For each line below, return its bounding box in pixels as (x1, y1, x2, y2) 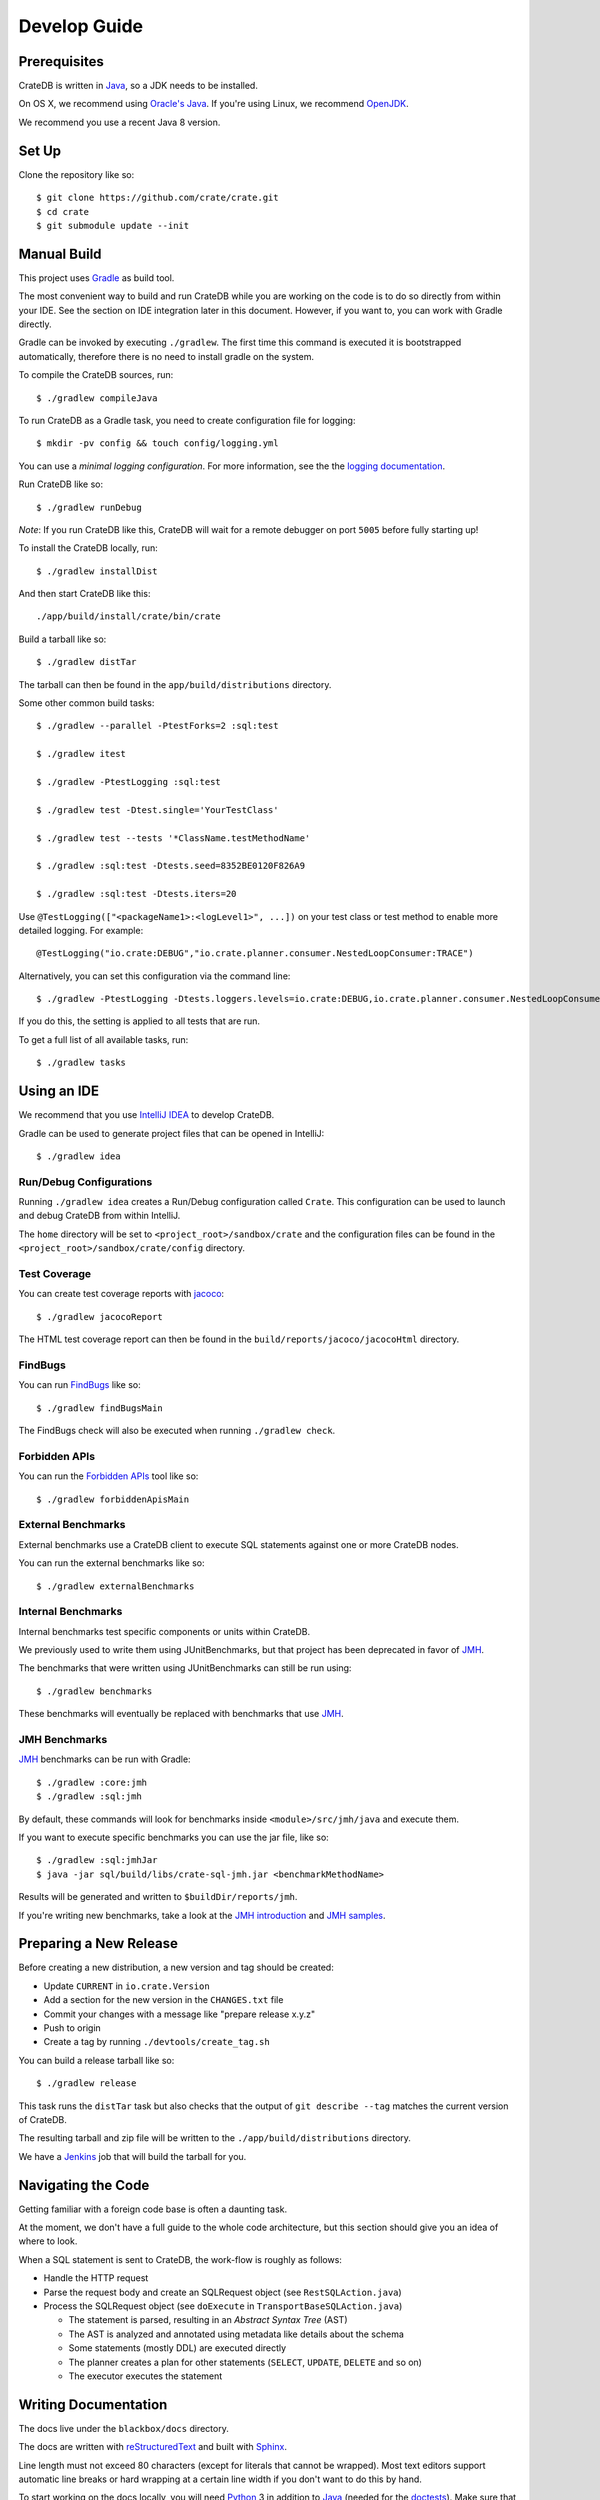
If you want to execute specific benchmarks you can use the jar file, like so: (18, 1831, 329, 1843)
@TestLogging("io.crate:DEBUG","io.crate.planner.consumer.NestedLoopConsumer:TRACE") (36, 948, 474, 959)
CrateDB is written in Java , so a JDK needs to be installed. (18, 80, 259, 92)
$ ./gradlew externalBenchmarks (36, 1580, 195, 1592)
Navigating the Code (18, 2176, 150, 2194)
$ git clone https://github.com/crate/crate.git (36, 192, 279, 204)
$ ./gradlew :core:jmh (36, 1776, 148, 1788)
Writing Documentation (18, 2396, 168, 2413)
